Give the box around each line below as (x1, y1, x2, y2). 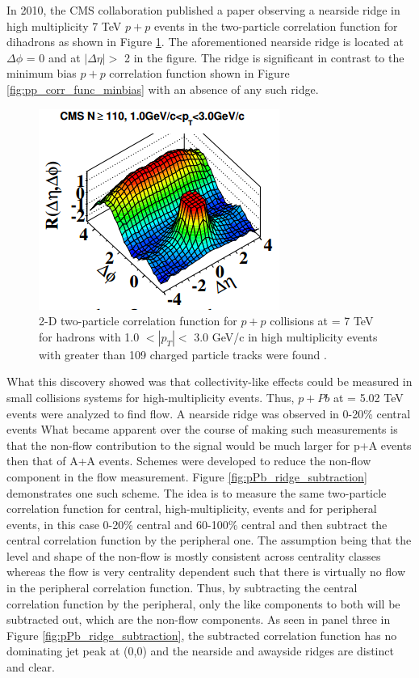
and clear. (6, 659, 55, 676)
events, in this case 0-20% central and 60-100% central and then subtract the (6, 515, 388, 532)
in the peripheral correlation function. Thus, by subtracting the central (6, 579, 358, 596)
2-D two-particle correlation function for (39, 312, 237, 329)
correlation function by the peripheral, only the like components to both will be (6, 595, 400, 612)
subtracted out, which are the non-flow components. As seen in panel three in (6, 611, 391, 628)
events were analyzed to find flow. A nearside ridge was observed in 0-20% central (6, 405, 411, 422)
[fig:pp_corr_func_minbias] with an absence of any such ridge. (6, 80, 319, 97)
